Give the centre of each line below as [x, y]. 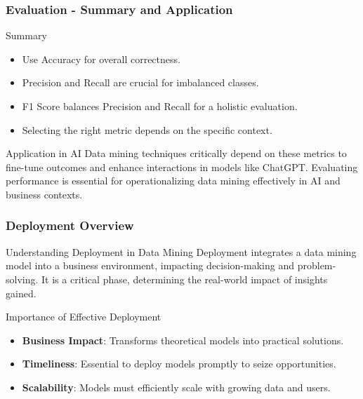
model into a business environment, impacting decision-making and [150, 265]
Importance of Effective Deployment [84, 317]
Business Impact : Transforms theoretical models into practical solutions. [183, 340]
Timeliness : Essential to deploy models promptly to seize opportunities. [179, 364]
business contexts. [44, 194]
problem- [317, 265]
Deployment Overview [70, 225]
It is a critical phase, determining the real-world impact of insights [185, 279]
